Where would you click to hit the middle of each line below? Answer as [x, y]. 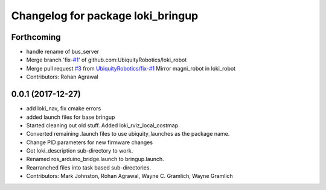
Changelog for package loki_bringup [105, 16]
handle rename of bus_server [63, 52]
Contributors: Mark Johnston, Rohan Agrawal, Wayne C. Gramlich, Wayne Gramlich [130, 176]
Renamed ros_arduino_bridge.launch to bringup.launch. [95, 159]
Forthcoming [36, 37]
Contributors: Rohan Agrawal [62, 77]
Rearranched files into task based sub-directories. [88, 167]
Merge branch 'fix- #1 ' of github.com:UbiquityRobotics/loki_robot [107, 60]
